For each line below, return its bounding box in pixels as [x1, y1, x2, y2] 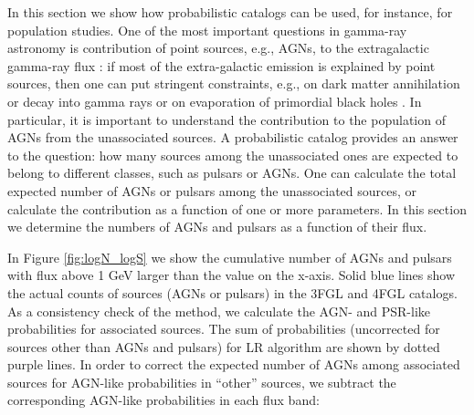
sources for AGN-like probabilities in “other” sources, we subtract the [7, 372, 396, 391]
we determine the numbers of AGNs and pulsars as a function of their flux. [7, 217, 427, 236]
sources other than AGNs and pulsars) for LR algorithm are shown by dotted [7, 337, 440, 356]
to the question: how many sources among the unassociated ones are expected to [7, 145, 458, 164]
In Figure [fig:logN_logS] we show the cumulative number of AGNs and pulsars [7, 247, 452, 266]
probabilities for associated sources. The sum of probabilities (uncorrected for [7, 319, 440, 338]
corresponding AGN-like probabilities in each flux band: [7, 390, 320, 410]
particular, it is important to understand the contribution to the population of [7, 109, 446, 129]
